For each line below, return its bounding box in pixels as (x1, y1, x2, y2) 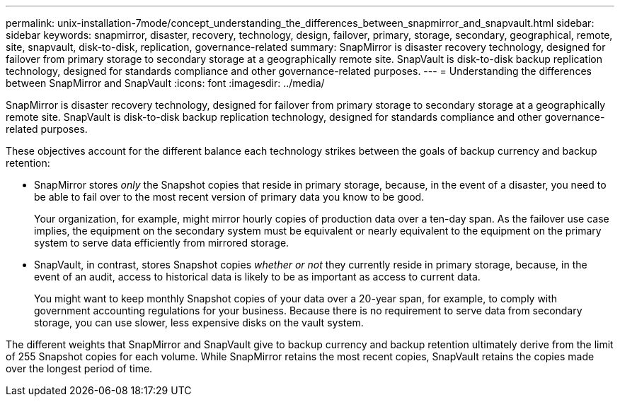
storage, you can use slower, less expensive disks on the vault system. (34, 317, 364, 329)
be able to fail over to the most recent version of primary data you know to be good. (34, 191, 425, 203)
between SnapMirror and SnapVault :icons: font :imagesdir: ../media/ (6, 77, 325, 89)
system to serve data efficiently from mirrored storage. (34, 237, 289, 249)
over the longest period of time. (6, 362, 153, 374)
